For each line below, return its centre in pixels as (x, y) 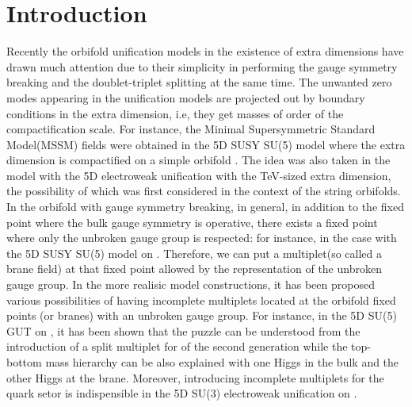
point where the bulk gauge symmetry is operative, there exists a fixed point (192, 222)
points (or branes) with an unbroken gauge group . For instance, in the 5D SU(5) (202, 315)
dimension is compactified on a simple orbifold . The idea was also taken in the (198, 160)
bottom (24, 362)
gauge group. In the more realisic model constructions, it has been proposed (191, 284)
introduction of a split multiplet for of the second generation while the (177, 346)
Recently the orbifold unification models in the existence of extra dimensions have (205, 51)
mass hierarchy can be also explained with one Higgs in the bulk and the (222, 362)
